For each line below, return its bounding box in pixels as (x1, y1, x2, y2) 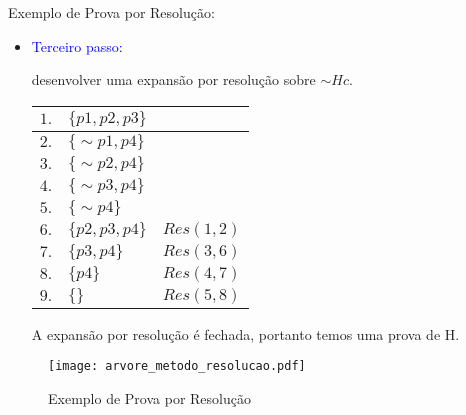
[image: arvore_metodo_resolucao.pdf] (48, 359, 306, 374)
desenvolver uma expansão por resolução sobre (31, 69, 316, 90)
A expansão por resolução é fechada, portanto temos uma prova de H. (31, 323, 460, 344)
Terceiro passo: (31, 35, 123, 56)
